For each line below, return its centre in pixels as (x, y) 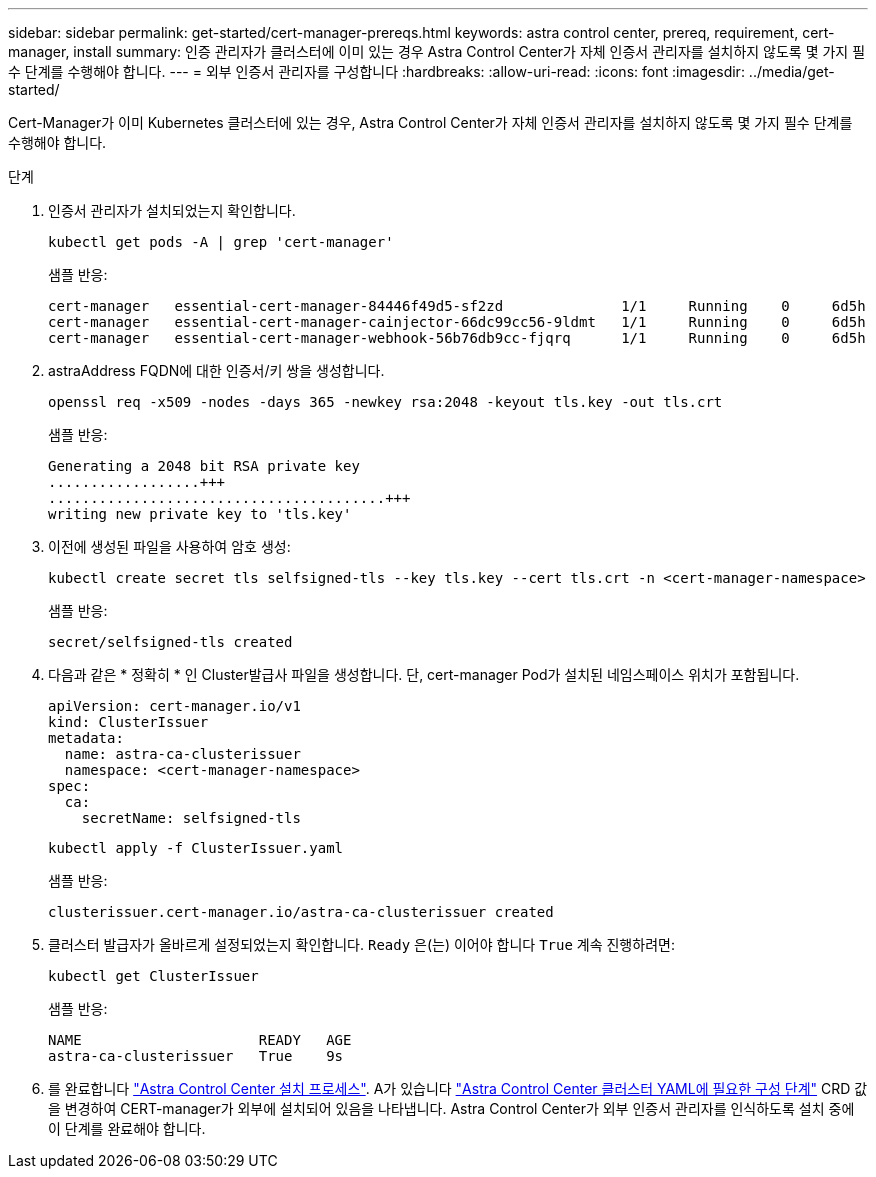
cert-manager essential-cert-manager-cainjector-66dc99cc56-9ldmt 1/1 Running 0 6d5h (457, 322)
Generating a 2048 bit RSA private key (204, 466)
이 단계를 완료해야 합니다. (127, 1128)
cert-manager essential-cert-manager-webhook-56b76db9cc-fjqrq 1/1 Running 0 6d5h (457, 338)
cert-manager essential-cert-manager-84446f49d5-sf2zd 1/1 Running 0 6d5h (457, 306)
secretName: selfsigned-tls (191, 818)
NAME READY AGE (200, 1040)
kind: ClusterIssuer (128, 722)
